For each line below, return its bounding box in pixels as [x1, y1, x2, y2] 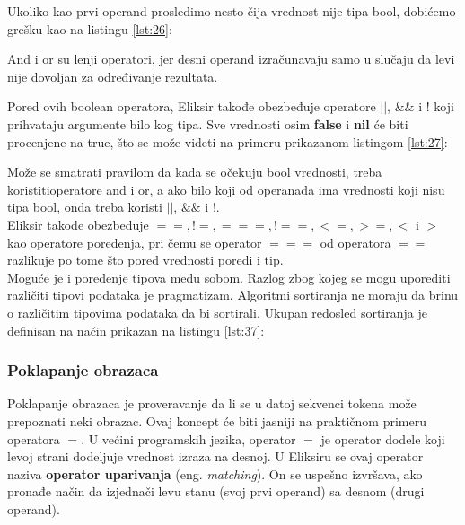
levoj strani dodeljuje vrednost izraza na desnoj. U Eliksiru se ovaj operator [7, 447, 424, 466]
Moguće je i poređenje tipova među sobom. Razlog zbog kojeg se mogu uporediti [7, 267, 451, 286]
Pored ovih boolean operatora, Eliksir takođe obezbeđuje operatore [7, 97, 376, 116]
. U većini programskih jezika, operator [81, 429, 296, 448]
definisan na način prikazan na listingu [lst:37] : [7, 320, 265, 339]
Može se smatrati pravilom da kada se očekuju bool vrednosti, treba [7, 162, 382, 181]
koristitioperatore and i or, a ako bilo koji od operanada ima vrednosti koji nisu [7, 179, 445, 198]
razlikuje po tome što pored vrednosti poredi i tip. [7, 250, 284, 269]
